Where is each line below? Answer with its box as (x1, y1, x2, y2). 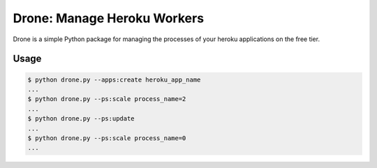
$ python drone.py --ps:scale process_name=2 (27, 95, 186, 103)
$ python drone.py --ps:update (27, 115, 135, 123)
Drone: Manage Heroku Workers (13, 10, 205, 26)
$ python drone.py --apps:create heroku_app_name (27, 75, 201, 84)
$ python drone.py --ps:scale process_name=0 (27, 134, 186, 142)
